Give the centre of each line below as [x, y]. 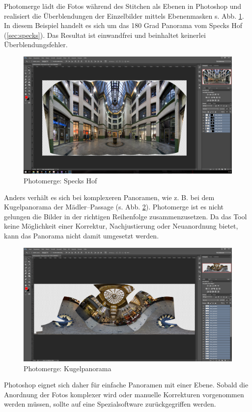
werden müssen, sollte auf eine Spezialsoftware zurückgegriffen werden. [110, 404]
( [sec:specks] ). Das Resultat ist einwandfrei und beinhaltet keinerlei [105, 35]
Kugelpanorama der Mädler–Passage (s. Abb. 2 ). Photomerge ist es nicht [114, 207]
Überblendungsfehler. [36, 44]
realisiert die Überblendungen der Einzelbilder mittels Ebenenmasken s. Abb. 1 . [124, 15]
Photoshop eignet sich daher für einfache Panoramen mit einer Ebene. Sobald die [126, 385]
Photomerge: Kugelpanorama [68, 368]
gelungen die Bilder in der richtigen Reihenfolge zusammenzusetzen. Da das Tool [126, 216]
